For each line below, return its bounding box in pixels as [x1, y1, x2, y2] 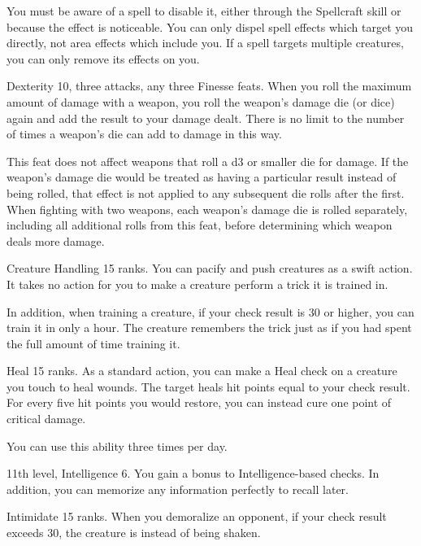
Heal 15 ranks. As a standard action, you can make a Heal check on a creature [7, 362, 397, 379]
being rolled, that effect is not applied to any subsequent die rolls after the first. [7, 184, 405, 201]
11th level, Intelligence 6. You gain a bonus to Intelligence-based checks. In [7, 465, 380, 482]
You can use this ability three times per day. [7, 437, 228, 454]
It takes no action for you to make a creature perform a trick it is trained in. [7, 275, 388, 292]
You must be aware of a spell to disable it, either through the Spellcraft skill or [7, 2, 401, 19]
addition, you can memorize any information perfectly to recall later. [7, 480, 349, 497]
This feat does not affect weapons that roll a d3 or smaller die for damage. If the [7, 152, 409, 169]
